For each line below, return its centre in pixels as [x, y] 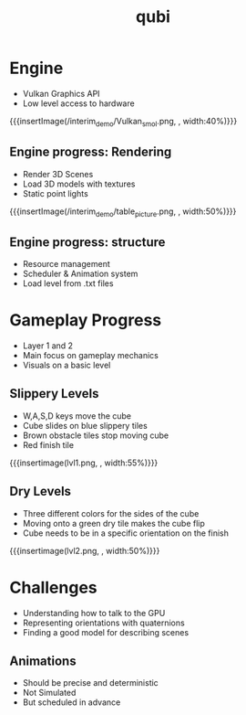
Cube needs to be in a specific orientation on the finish [126, 533]
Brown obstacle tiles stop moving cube [96, 435]
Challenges [53, 587]
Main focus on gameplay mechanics [91, 356]
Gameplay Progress [86, 320]
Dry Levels [40, 491]
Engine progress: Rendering [91, 152]
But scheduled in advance [72, 702]
